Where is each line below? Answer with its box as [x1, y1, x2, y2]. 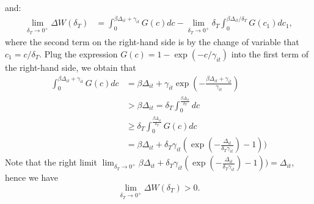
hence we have [5, 171, 59, 184]
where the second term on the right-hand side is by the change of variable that [5, 35, 299, 48]
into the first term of [231, 47, 309, 60]
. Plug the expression [39, 47, 118, 60]
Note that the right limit [5, 156, 97, 169]
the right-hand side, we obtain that [5, 60, 136, 73]
